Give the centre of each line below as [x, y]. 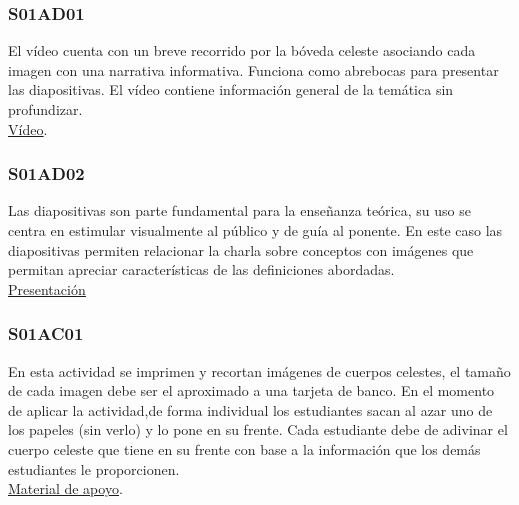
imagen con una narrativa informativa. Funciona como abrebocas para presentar [253, 69]
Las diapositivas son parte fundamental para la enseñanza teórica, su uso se [239, 210]
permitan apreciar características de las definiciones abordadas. [201, 269]
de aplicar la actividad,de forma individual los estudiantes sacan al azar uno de [250, 409]
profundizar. [45, 109]
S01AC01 [46, 333]
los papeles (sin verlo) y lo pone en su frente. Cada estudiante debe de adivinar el [258, 429]
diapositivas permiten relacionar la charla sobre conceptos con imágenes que [241, 249]
